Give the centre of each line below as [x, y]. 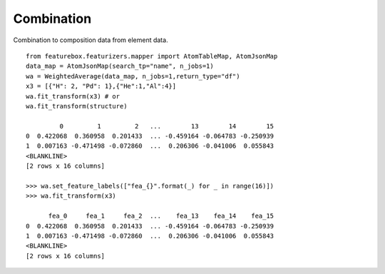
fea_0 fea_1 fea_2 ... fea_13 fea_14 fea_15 [161, 216]
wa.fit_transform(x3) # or [73, 96]
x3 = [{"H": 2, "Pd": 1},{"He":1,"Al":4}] [101, 86]
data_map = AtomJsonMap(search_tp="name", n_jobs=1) [120, 66]
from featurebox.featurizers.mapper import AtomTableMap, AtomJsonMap [152, 56]
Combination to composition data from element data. [91, 40]
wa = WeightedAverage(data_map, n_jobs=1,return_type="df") [133, 76]
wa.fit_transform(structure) [77, 106]
